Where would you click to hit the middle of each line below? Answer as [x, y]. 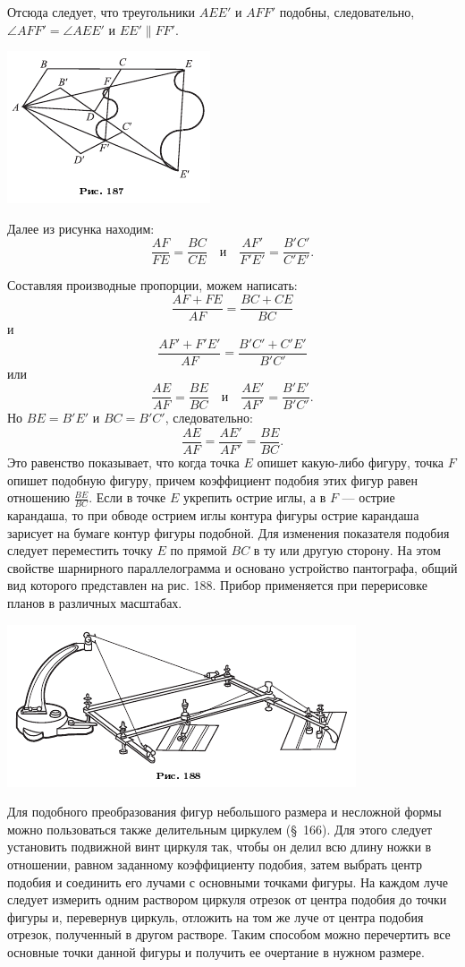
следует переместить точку [80, 550]
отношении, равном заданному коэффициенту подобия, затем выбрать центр [215, 864]
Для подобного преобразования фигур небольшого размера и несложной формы [224, 812]
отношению [38, 497]
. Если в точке [127, 497]
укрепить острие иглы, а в [254, 497]
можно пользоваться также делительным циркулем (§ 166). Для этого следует [220, 829]
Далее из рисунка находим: [81, 228]
